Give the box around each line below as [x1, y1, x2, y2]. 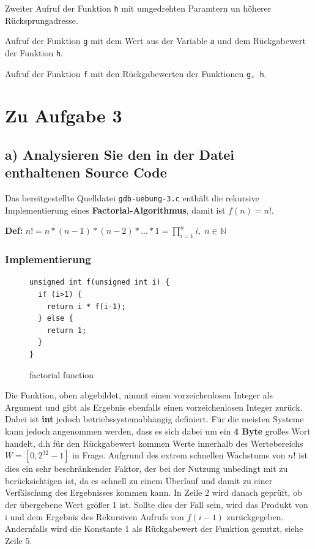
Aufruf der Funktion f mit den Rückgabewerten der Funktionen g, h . [5, 67, 267, 80]
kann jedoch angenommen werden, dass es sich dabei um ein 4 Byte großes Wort [5, 424, 311, 437]
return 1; [46, 326, 87, 335]
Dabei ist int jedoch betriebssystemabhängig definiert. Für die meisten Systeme [5, 413, 304, 425]
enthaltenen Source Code [5, 163, 167, 182]
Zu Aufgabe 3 [5, 103, 122, 128]
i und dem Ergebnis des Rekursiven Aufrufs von [5, 510, 184, 523]
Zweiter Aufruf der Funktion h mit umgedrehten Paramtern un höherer [5, 2, 272, 14]
